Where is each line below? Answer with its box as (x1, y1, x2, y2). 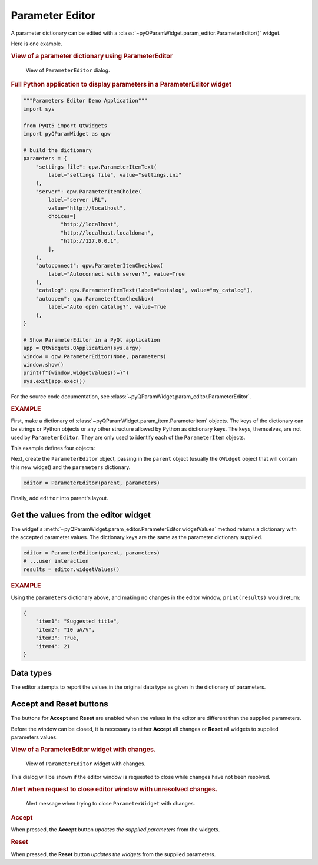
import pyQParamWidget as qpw (23, 130, 111, 137)
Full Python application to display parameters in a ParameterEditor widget (11, 80, 232, 88)
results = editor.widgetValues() (23, 566, 120, 573)
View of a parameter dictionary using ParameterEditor (11, 52, 173, 60)
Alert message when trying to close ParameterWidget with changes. (25, 800, 196, 807)
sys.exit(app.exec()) (23, 378, 86, 384)
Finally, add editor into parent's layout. (11, 494, 108, 501)
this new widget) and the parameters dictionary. (11, 463, 131, 471)
